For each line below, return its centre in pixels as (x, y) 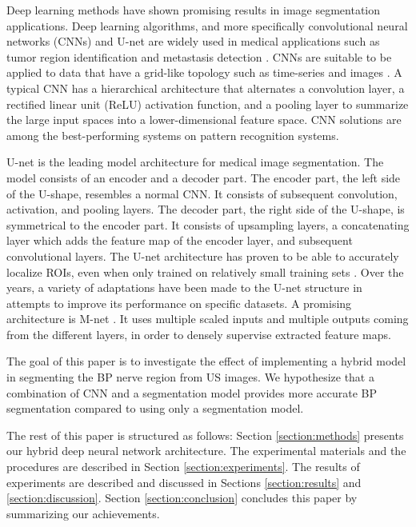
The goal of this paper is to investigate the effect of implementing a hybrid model (206, 361)
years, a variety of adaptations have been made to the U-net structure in (184, 287)
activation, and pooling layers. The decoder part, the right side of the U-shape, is (206, 209)
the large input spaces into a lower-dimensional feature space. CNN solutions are (204, 120)
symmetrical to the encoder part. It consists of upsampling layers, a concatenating (208, 224)
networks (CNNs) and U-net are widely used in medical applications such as (193, 41)
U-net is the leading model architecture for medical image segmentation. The (195, 162)
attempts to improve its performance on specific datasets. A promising (179, 303)
